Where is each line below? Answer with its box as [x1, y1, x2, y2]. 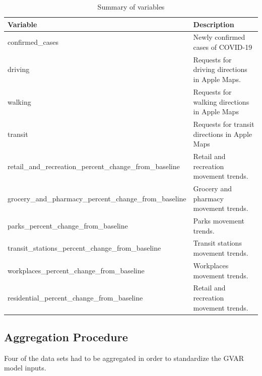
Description [193, 19, 234, 29]
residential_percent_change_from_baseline [8, 292, 143, 303]
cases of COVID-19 [193, 42, 252, 52]
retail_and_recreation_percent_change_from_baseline [8, 161, 180, 171]
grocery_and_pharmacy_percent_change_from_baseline [8, 193, 186, 203]
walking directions [193, 96, 249, 107]
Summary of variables [97, 2, 165, 12]
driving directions [193, 64, 247, 74]
